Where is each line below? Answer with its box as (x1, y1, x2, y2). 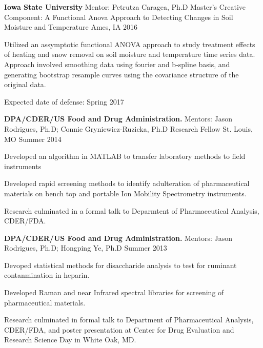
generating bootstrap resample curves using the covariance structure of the (4, 69, 239, 79)
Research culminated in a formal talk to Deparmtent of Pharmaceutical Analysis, (4, 205, 259, 216)
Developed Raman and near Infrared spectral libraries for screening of (4, 287, 224, 298)
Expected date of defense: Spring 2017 (4, 96, 124, 107)
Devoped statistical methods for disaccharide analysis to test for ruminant (4, 259, 237, 270)
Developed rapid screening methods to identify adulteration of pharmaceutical (4, 178, 250, 189)
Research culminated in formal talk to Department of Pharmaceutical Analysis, (4, 314, 254, 325)
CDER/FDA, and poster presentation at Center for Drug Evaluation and (4, 324, 234, 335)
